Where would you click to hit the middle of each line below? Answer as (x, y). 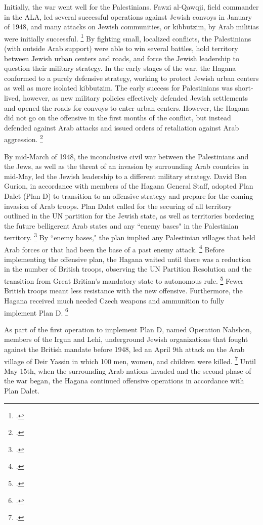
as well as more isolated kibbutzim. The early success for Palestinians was (119, 88)
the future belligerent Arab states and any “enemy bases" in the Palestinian (121, 225)
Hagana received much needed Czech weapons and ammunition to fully (114, 300)
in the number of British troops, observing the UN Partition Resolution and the (128, 269)
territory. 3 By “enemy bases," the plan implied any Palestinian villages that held (130, 237)
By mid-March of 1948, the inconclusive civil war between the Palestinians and (126, 156)
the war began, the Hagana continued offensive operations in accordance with (124, 381)
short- (244, 88)
